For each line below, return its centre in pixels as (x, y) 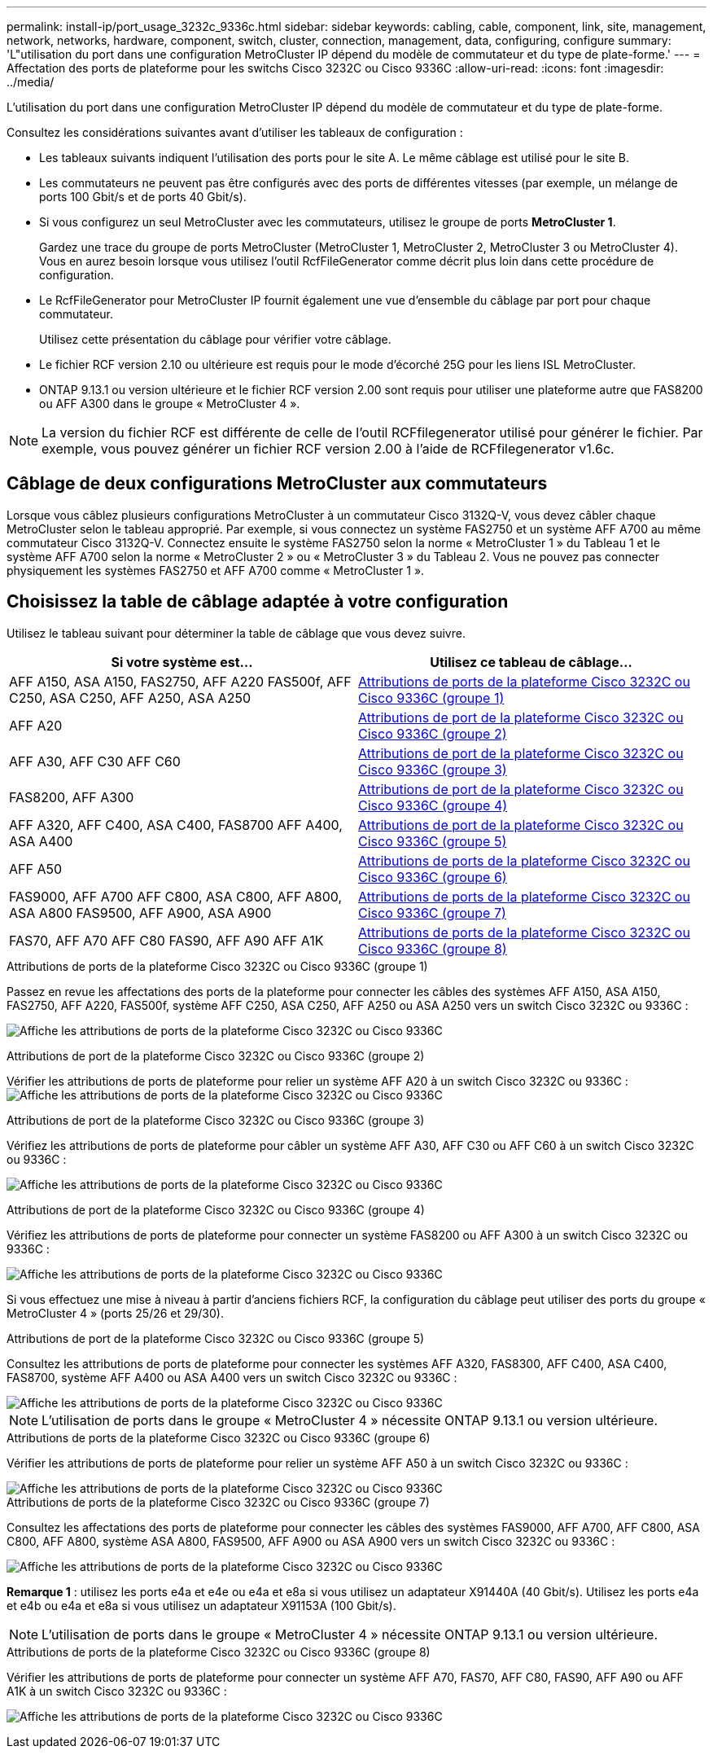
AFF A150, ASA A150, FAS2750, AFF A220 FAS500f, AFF (180, 681)
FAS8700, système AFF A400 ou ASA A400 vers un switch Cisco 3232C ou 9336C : (232, 1377)
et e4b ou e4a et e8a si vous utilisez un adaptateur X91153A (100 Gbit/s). (201, 1605)
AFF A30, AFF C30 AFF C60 (95, 761)
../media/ (31, 82)
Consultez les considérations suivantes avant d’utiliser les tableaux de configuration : (235, 132)
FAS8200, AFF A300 (72, 797)
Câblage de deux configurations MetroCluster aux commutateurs (277, 484)
